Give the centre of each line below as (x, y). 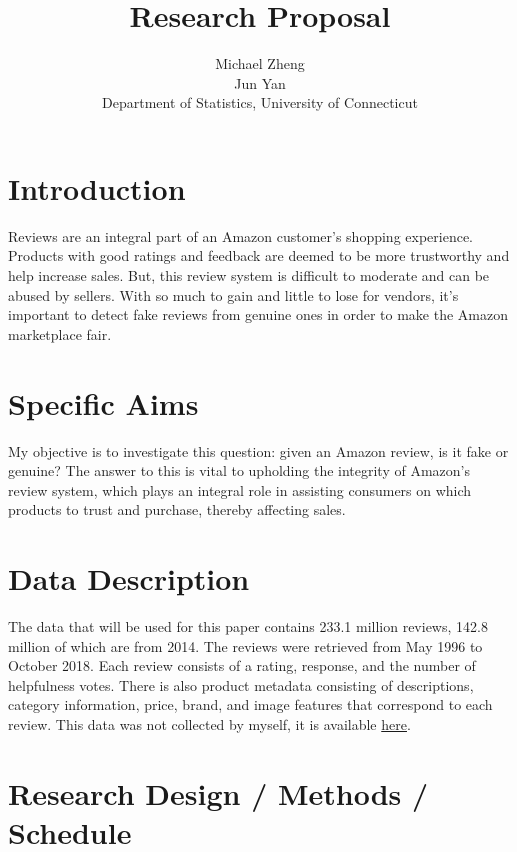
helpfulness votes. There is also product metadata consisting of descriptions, (241, 684)
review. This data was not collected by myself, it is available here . (209, 724)
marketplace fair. (60, 333)
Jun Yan (260, 82)
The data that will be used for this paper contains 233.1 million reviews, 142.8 (248, 626)
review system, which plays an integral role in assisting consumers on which (240, 489)
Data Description (129, 578)
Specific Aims (103, 402)
